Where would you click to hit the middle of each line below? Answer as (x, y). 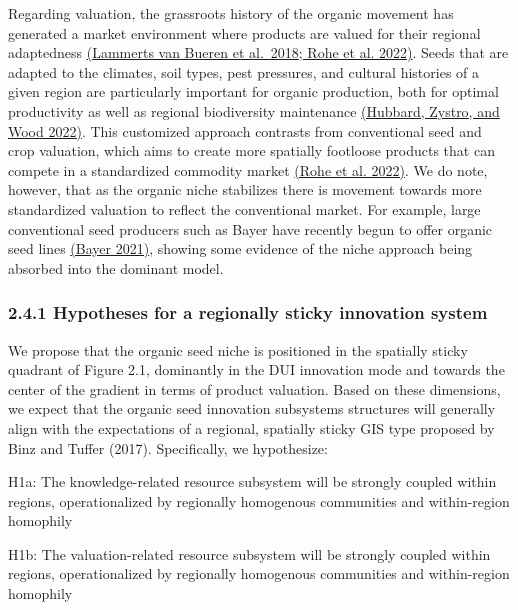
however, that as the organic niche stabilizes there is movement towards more (245, 189)
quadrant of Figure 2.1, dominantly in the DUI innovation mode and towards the (256, 369)
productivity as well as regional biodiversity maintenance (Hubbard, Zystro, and (254, 110)
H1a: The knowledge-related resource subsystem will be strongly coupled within (252, 481)
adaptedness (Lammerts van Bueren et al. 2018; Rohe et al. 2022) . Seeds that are (258, 52)
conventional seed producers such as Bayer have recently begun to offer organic (250, 228)
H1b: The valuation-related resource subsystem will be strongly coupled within (249, 553)
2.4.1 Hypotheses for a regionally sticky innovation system (248, 312)
